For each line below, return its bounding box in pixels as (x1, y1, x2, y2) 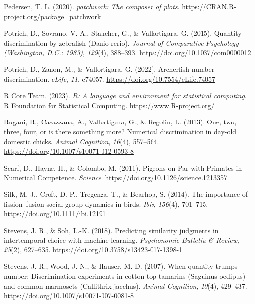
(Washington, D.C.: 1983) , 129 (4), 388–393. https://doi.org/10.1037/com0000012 (4, 47, 251, 58)
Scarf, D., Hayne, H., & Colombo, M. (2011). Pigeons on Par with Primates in (4, 162, 242, 173)
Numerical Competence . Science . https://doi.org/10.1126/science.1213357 (4, 172, 227, 182)
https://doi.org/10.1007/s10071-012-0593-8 (4, 146, 134, 156)
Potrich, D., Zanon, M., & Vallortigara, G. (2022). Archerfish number (4, 63, 215, 74)
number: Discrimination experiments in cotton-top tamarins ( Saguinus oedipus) (4, 271, 246, 281)
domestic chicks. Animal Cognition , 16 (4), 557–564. (4, 136, 159, 146)
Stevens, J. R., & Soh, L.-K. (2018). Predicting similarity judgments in (4, 225, 219, 235)
